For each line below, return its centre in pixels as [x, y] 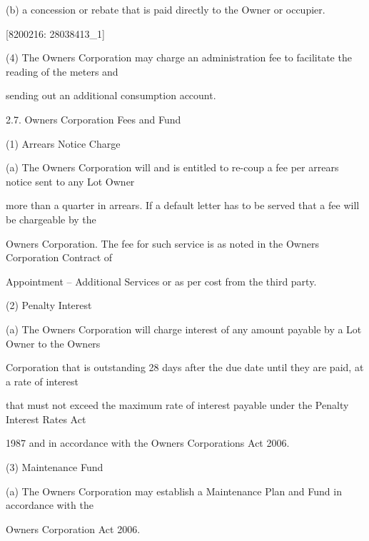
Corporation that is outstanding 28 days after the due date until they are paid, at [185, 367]
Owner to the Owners [53, 343]
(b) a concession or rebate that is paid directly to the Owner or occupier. [166, 9]
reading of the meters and [62, 71]
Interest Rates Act [46, 419]
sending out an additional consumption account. [111, 95]
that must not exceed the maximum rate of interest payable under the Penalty [177, 405]
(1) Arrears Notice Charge [63, 143]
